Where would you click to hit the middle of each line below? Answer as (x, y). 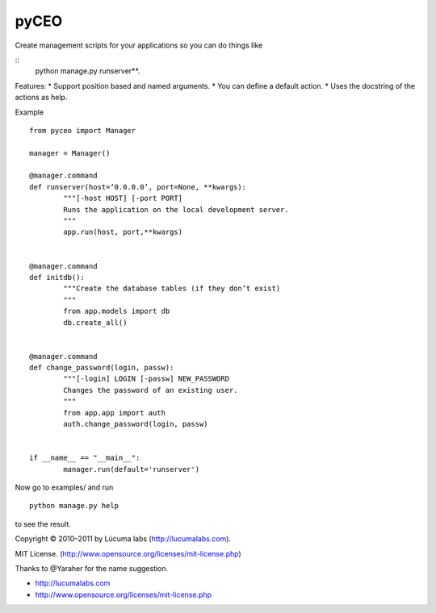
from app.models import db (117, 311)
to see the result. (43, 523)
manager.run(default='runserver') (132, 469)
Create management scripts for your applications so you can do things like (139, 45)
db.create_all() (95, 322)
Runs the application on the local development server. (176, 209)
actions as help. (41, 98)
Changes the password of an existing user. (151, 390)
